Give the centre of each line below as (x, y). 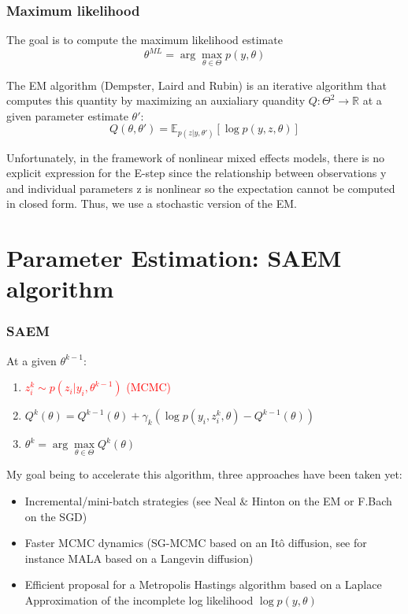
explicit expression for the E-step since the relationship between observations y (197, 173)
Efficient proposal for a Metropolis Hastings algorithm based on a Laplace (203, 584)
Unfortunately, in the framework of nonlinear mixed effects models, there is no (195, 157)
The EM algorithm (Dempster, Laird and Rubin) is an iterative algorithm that (197, 85)
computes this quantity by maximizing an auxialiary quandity (156, 100)
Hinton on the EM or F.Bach (322, 501)
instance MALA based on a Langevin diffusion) (139, 558)
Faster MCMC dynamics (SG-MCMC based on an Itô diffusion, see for (196, 543)
